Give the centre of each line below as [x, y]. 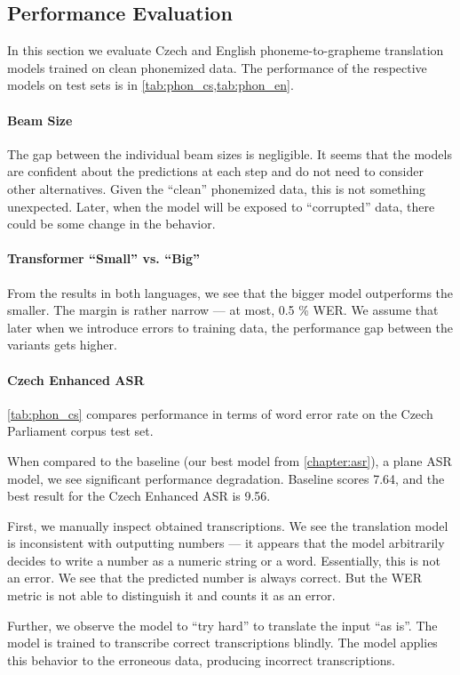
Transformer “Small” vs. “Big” [104, 258]
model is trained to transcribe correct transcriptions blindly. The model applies [222, 643]
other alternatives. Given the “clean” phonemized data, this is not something [217, 188]
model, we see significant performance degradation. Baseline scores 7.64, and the [226, 478]
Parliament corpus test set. [80, 431]
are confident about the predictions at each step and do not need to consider [215, 171]
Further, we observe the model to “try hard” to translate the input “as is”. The [222, 625]
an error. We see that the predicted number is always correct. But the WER [214, 578]
